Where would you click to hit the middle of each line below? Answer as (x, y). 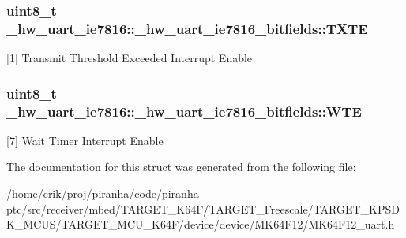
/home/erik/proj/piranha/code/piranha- (105, 193)
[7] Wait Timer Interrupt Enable (85, 140)
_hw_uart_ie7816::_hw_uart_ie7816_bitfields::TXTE (187, 28)
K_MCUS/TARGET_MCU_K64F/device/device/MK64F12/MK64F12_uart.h (201, 224)
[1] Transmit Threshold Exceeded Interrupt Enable (130, 58)
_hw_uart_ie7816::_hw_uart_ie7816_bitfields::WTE (184, 111)
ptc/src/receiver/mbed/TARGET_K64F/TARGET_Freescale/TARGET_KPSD (203, 208)
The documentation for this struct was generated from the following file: (181, 167)
